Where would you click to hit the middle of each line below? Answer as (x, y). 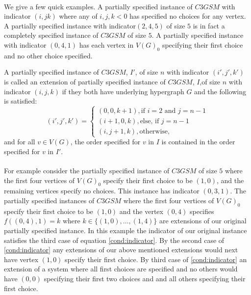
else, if (150, 121)
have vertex (21, 259)
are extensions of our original (203, 221)
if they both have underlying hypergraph (123, 91)
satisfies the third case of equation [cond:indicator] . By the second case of (114, 240)
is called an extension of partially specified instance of (85, 81)
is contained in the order (198, 142)
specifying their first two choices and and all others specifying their (145, 279)
